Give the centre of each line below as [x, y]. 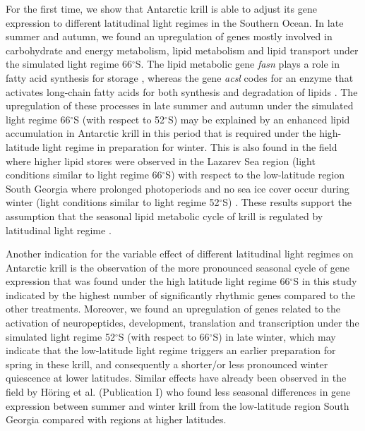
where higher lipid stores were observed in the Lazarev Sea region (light [161, 160]
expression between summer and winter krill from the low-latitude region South [178, 405]
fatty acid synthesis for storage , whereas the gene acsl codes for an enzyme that [180, 77]
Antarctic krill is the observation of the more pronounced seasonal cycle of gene [178, 267]
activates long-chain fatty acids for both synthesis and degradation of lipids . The [182, 91]
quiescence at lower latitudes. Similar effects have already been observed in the [176, 378]
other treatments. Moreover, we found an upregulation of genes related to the [173, 309]
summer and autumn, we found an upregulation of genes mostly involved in [169, 36]
